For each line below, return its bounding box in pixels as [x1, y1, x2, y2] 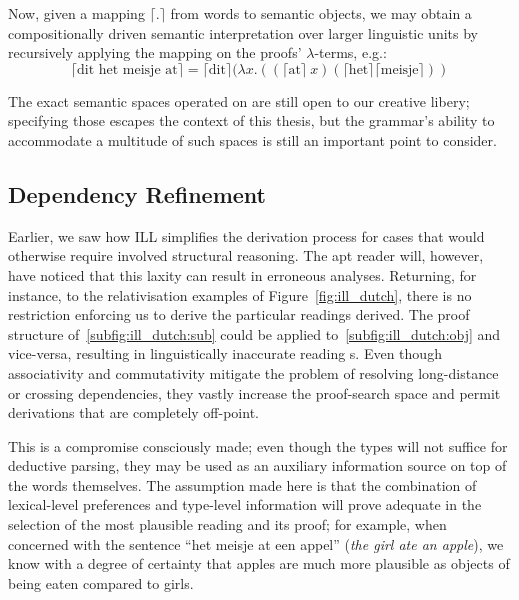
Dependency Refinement [8, 178, 267, 209]
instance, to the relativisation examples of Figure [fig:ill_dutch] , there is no [8, 284, 472, 305]
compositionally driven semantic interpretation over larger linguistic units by [8, 22, 478, 43]
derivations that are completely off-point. [8, 402, 259, 423]
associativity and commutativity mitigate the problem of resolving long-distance [8, 362, 499, 383]
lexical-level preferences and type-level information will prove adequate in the [8, 494, 482, 515]
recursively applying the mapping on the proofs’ [8, 42, 302, 63]
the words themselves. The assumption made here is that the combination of [8, 474, 477, 495]
